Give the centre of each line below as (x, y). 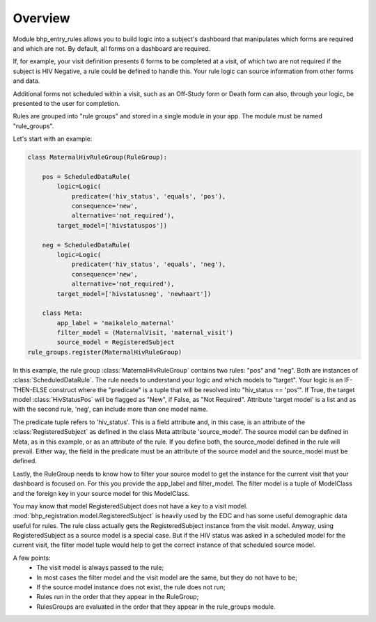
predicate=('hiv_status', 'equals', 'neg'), (149, 264)
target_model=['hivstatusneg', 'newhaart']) (134, 294)
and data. (26, 81)
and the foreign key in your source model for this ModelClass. (101, 493)
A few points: (32, 558)
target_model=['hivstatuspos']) (112, 225)
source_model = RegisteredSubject (116, 342)
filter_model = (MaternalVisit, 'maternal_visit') (145, 333)
